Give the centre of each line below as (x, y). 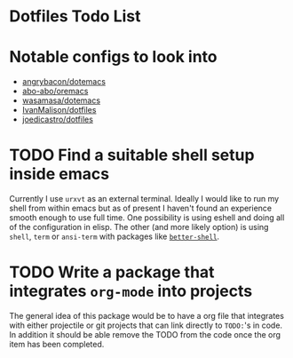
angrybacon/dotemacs (64, 82)
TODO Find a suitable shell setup (132, 155)
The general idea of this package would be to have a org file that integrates (146, 316)
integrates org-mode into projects (131, 291)
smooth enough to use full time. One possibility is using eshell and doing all (147, 218)
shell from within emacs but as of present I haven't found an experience (141, 208)
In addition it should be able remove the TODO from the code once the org (145, 334)
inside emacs (59, 174)
